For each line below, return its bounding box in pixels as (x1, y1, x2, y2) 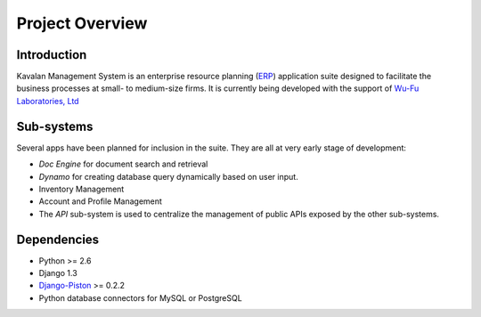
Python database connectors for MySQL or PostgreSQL (38, 292, 242, 303)
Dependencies (16, 232, 100, 247)
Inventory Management (38, 183, 125, 194)
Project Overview (16, 13, 148, 33)
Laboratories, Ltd (16, 95, 79, 106)
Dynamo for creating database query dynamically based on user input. (38, 171, 298, 182)
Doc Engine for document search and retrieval (38, 158, 208, 169)
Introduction (16, 47, 87, 62)
